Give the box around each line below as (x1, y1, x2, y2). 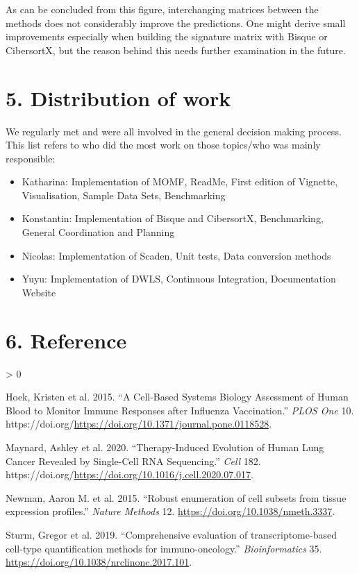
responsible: (6, 151, 56, 165)
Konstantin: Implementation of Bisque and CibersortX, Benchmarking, (22, 211, 324, 226)
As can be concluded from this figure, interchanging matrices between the (6, 2, 319, 16)
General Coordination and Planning (22, 225, 175, 239)
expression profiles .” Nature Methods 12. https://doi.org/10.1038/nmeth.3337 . (6, 504, 335, 518)
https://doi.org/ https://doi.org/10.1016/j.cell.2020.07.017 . (6, 467, 253, 482)
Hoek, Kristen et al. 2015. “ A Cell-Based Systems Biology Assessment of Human (6, 389, 349, 404)
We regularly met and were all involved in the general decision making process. (6, 124, 342, 138)
